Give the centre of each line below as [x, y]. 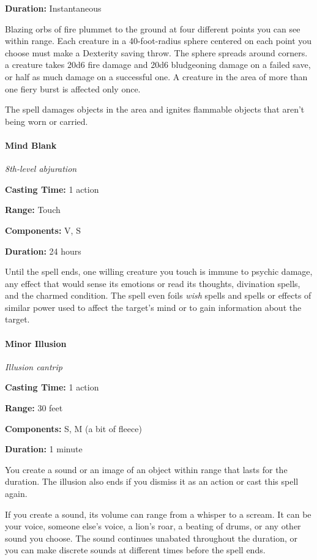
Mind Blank [31, 145]
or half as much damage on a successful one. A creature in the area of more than [156, 76]
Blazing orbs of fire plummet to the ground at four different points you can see [153, 28]
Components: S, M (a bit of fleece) [73, 428]
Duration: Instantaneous [53, 8]
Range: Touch [33, 210]
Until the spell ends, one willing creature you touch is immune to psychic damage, [159, 271]
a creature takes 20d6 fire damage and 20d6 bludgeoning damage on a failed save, [158, 65]
